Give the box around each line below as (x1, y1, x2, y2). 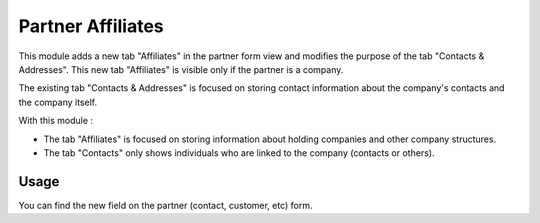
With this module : (18, 115, 94, 127)
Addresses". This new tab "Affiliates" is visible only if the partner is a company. (18, 63, 344, 75)
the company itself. (18, 96, 98, 108)
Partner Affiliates (18, 15, 164, 37)
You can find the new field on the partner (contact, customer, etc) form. (18, 199, 314, 211)
